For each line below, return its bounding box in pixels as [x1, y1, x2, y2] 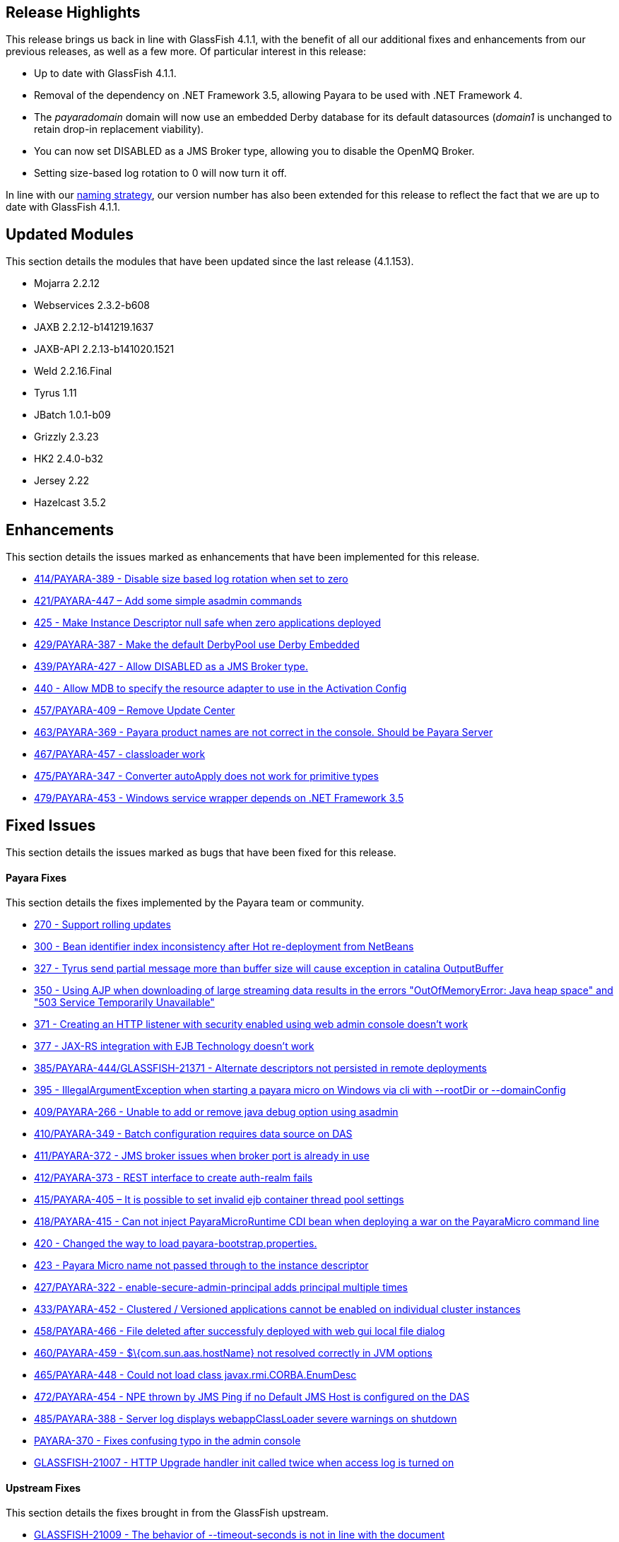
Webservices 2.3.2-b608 [34, 299, 150, 312]
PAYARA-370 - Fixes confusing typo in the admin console [34, 1435, 301, 1447]
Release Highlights [6, 4, 141, 21]
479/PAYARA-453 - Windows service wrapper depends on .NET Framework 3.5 [34, 792, 404, 805]
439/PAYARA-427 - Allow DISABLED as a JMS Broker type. [34, 660, 308, 673]
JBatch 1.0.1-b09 [34, 409, 111, 421]
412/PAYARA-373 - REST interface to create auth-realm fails [34, 1172, 313, 1184]
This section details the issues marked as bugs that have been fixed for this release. [6, 846, 396, 858]
